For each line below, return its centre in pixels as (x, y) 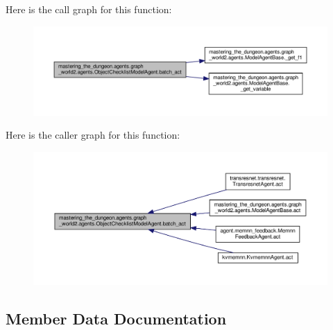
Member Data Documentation (116, 318)
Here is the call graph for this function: (89, 9)
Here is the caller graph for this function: (93, 135)
